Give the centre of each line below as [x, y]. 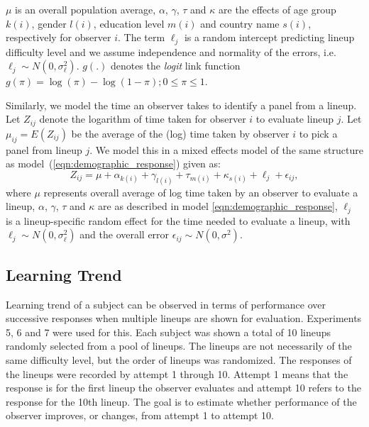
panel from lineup [44, 149]
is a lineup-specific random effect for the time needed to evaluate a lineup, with [178, 220]
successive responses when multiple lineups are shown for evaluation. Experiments [184, 318]
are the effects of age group [277, 9]
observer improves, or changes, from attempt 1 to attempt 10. [140, 415]
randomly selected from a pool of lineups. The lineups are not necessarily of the [179, 346]
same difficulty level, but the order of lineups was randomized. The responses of [179, 359]
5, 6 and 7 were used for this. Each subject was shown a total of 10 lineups [169, 332]
